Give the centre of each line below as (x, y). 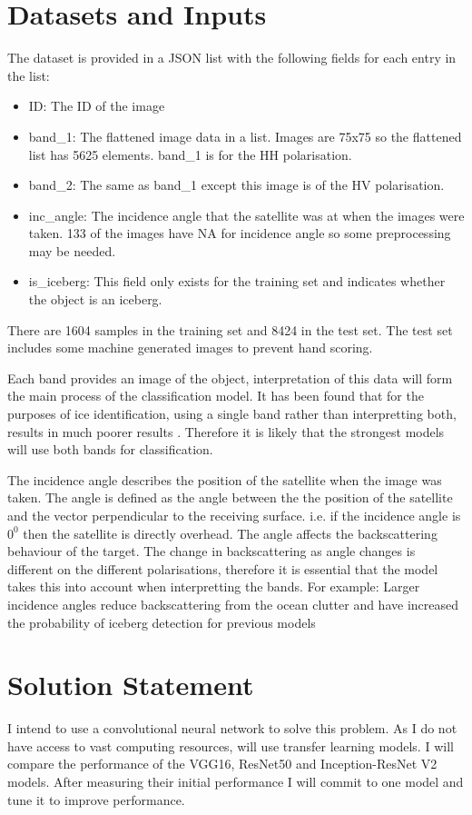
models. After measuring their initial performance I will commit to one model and (236, 782)
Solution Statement (131, 685)
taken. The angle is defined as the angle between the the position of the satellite (230, 497)
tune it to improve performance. (96, 799)
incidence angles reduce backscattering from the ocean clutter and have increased (233, 604)
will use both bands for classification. (110, 449)
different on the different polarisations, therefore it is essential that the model (223, 568)
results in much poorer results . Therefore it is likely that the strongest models (226, 431)
